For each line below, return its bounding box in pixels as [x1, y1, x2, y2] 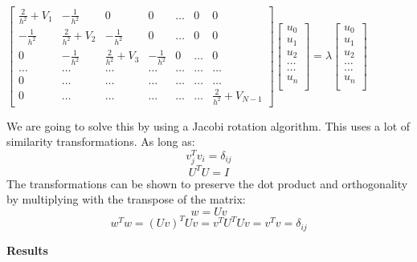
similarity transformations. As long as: [6, 133, 195, 150]
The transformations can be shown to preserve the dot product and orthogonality [6, 175, 408, 191]
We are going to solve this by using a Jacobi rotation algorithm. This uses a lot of [6, 117, 411, 134]
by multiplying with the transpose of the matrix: [6, 191, 246, 208]
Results [6, 241, 48, 258]
